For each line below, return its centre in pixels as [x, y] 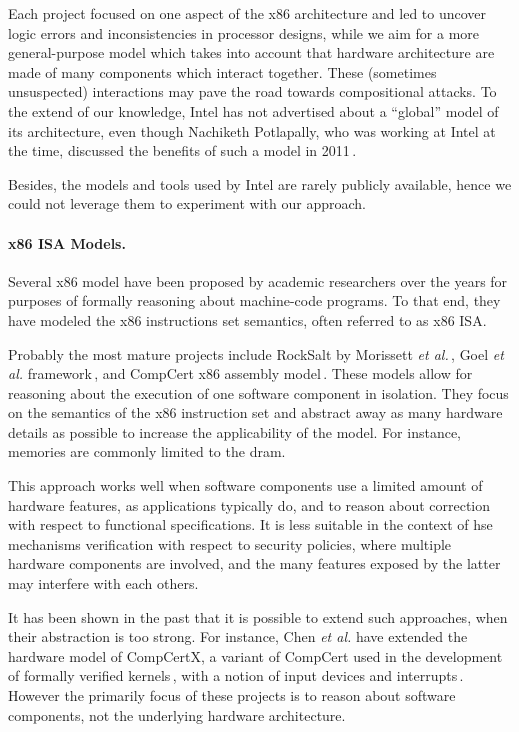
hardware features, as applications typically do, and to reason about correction [249, 504]
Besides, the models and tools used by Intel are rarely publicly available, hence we [260, 183]
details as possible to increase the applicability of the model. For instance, [235, 431]
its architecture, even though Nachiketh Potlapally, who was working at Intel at [252, 130]
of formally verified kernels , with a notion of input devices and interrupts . [236, 675]
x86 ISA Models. [67, 242]
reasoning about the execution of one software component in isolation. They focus [258, 392]
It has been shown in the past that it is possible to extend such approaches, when [258, 616]
